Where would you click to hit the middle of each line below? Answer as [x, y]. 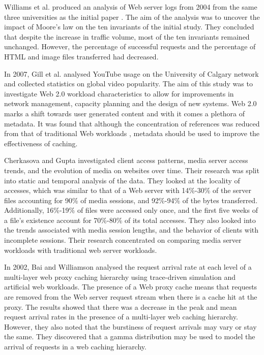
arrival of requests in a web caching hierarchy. [75, 346]
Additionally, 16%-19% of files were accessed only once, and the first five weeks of [131, 210]
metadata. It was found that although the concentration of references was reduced [132, 123]
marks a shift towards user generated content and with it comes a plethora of [125, 113]
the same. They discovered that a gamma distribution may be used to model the [130, 336]
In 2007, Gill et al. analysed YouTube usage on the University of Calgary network [131, 73]
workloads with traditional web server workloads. [81, 250]
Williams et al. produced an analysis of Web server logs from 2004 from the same [131, 7]
